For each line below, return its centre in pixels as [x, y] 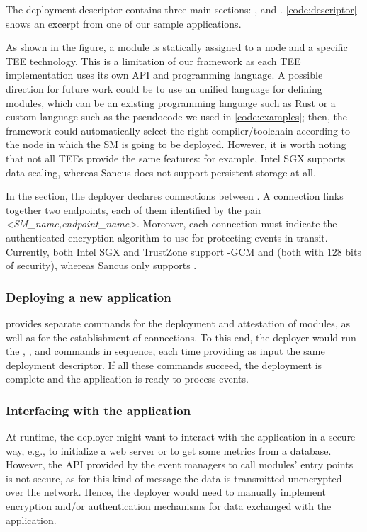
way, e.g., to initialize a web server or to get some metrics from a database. [169, 450]
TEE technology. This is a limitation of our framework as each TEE [153, 61]
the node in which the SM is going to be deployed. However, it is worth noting [176, 144]
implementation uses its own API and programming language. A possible [164, 75]
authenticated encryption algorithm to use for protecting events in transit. [167, 237]
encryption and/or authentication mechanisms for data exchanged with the [169, 506]
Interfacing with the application [98, 410]
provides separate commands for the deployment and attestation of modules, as [178, 323]
